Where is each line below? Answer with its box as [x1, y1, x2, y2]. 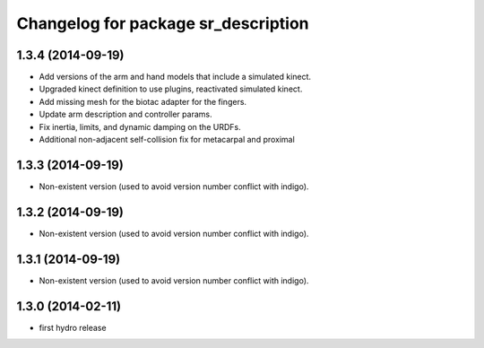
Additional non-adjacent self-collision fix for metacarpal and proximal [39, 135, 295, 145]
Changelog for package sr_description [16, 13, 309, 33]
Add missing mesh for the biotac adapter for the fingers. [39, 96, 246, 107]
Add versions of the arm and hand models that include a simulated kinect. [39, 72, 312, 83]
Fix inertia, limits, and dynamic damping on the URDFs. [39, 121, 241, 132]
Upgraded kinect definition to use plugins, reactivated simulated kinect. [39, 83, 303, 94]
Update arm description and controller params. [39, 109, 212, 120]
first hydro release [39, 322, 107, 333]
